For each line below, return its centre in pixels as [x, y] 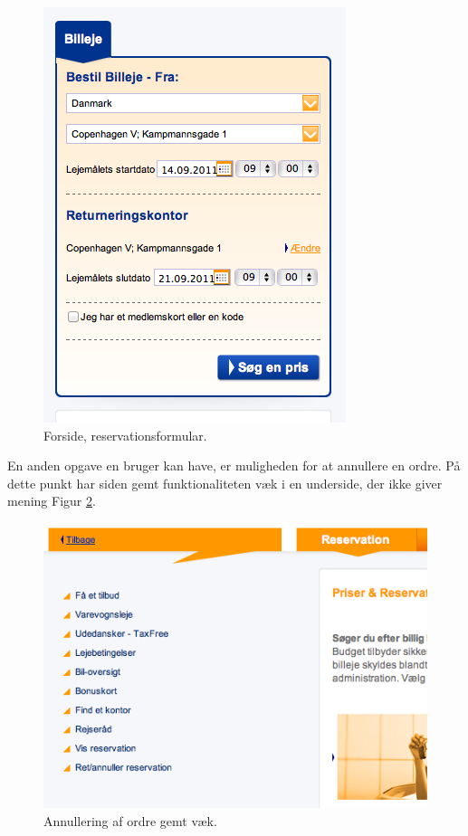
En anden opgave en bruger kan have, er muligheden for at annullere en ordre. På [234, 465]
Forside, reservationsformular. [125, 435]
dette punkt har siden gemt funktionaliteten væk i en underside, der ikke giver [225, 483]
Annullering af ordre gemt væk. [130, 821]
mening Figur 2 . [52, 501]
